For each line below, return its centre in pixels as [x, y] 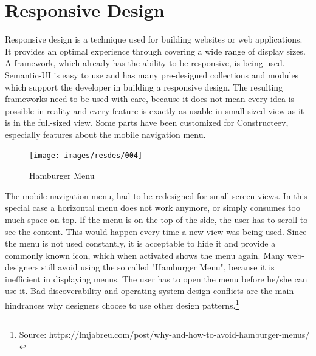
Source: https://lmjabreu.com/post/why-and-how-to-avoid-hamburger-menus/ [164, 334]
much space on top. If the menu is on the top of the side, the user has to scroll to [156, 219]
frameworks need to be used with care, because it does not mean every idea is [150, 99]
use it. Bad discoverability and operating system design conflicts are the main [149, 291]
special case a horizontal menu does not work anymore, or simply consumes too [153, 207]
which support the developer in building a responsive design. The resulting [144, 87]
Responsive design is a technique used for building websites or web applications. [154, 39]
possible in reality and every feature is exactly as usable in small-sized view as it [155, 110]
